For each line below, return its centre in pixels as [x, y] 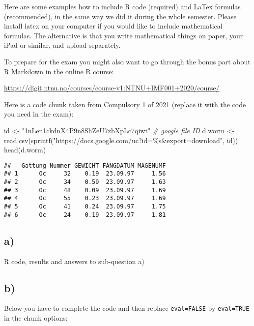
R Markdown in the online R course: [59, 71]
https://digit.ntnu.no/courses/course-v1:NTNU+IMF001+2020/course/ [112, 88]
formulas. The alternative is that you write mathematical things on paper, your [124, 35]
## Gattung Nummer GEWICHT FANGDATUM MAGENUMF [85, 165]
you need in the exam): [39, 114]
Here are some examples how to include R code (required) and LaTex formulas [122, 6]
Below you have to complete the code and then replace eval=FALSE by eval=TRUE [127, 308]
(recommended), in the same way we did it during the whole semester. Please [120, 16]
